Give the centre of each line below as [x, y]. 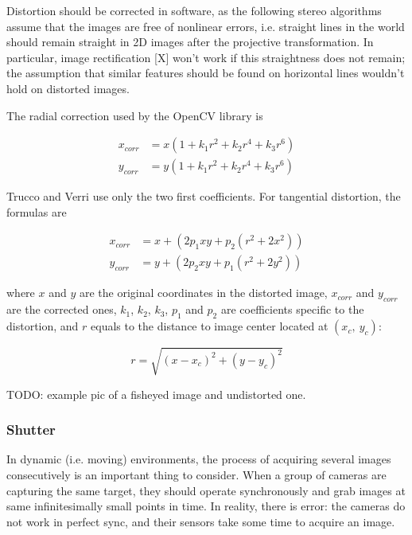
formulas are [37, 211]
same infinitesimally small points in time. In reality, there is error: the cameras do [206, 506]
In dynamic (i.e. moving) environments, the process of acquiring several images [199, 459]
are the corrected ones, [62, 309]
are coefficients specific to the [292, 309]
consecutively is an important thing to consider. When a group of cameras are [196, 475]
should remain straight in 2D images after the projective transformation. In [190, 42]
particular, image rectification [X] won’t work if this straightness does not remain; [206, 57]
